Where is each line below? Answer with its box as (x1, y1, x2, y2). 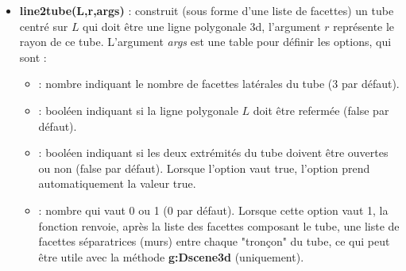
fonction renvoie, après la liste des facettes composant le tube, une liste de (38, 217, 400, 234)
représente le (333, 17, 395, 34)
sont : (19, 48, 47, 65)
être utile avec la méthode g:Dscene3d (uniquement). (38, 248, 304, 265)
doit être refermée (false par (253, 101, 389, 118)
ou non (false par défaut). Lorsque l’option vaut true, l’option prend (38, 159, 370, 176)
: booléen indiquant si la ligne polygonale (38, 101, 238, 118)
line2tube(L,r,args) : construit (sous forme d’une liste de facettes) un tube (19, 2, 394, 18)
